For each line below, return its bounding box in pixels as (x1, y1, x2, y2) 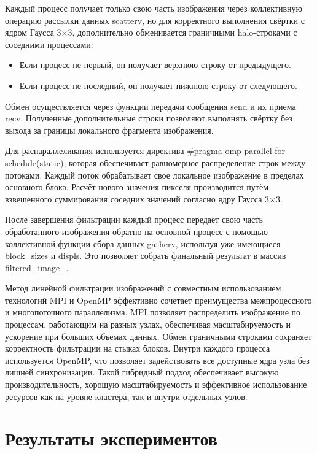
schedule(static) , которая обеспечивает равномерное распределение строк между (5, 156, 306, 169)
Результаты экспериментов (5, 426, 217, 451)
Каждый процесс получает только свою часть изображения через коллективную (5, 2, 303, 14)
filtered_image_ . (5, 261, 69, 274)
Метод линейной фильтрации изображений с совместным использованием (5, 282, 281, 294)
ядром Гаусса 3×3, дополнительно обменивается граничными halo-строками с (5, 26, 297, 39)
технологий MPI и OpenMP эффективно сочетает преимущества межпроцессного (5, 293, 312, 306)
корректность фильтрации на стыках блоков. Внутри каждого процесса (5, 342, 270, 355)
